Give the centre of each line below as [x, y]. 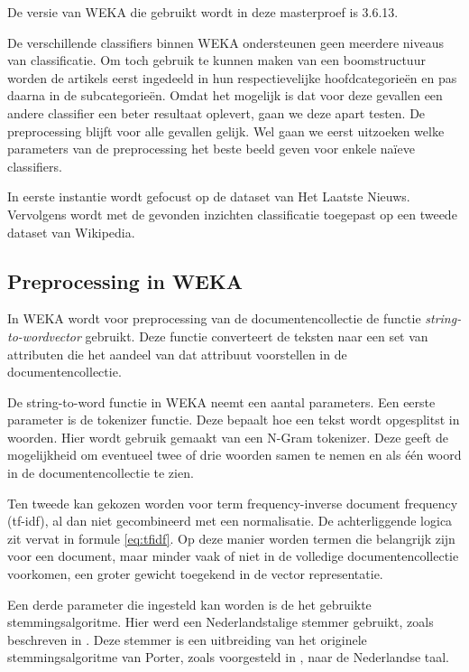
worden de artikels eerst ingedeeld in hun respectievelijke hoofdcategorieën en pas [232, 77]
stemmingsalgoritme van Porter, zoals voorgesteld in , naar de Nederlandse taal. [229, 657]
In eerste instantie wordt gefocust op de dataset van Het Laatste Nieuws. [209, 196]
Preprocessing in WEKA [125, 280]
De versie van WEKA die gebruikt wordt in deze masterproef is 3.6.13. [203, 12]
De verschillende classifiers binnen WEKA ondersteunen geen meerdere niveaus [226, 42]
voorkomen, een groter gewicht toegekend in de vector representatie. [195, 574]
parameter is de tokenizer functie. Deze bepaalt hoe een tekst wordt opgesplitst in [234, 420]
